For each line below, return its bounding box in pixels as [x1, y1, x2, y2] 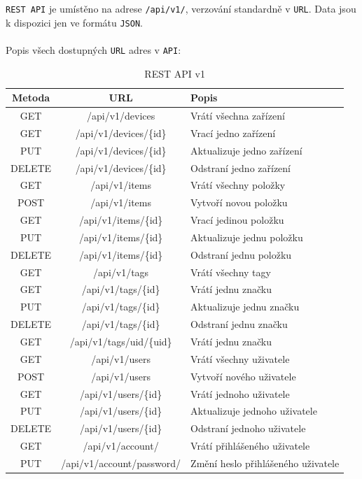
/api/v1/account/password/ [61, 455, 181, 470]
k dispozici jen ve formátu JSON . [6, 15, 143, 29]
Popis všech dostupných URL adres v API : [6, 42, 181, 57]
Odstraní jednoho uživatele [190, 421, 306, 436]
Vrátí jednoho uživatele [190, 386, 290, 401]
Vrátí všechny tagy [190, 264, 271, 279]
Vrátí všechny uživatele [190, 351, 290, 366]
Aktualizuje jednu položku [190, 229, 303, 244]
